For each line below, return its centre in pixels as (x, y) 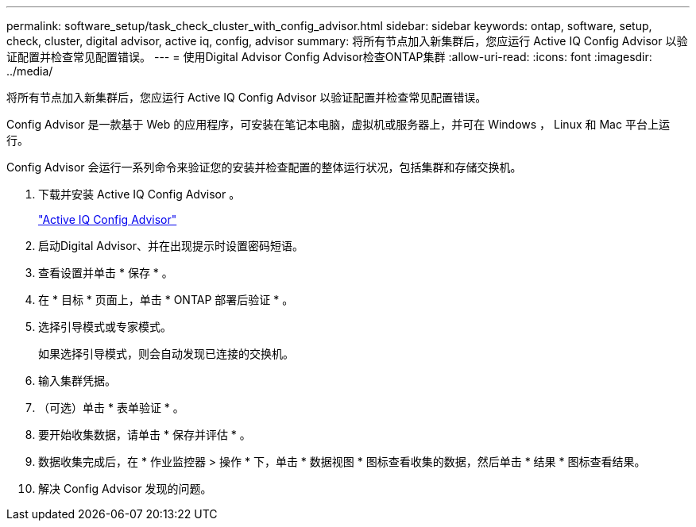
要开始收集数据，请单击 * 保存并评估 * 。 (145, 435)
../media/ (30, 71)
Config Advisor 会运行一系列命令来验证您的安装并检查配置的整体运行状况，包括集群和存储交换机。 (264, 167)
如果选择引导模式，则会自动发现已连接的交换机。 (166, 354)
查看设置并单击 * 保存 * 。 (106, 273)
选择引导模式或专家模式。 (105, 327)
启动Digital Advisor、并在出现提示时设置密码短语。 (171, 246)
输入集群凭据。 (77, 381)
